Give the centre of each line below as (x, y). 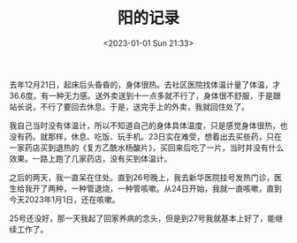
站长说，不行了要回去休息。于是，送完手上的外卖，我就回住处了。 (129, 106)
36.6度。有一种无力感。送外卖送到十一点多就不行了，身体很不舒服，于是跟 (145, 95)
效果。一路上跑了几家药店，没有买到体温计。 (91, 158)
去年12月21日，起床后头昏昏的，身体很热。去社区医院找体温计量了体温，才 (145, 84)
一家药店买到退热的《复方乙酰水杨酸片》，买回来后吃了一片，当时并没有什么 (147, 148)
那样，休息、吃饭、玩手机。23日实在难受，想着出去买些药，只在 (165, 136)
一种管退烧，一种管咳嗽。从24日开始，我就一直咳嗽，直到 (176, 188)
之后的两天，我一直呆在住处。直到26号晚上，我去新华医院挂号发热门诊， (142, 177)
